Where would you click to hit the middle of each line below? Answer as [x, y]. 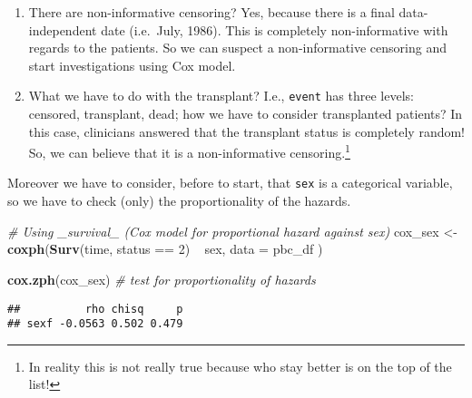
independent [63, 29]
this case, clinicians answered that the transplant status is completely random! [247, 131]
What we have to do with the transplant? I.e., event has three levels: [221, 96]
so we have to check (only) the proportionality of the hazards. [179, 201]
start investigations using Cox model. [132, 65]
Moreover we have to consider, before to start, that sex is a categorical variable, [230, 183]
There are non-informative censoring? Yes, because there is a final [211, 12]
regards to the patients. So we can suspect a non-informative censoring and [237, 48]
